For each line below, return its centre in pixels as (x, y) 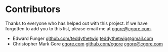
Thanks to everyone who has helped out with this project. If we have (76, 23)
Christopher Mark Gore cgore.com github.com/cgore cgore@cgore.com (88, 43)
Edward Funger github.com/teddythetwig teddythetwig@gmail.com (83, 38)
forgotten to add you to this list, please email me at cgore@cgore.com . (79, 28)
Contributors (33, 9)
